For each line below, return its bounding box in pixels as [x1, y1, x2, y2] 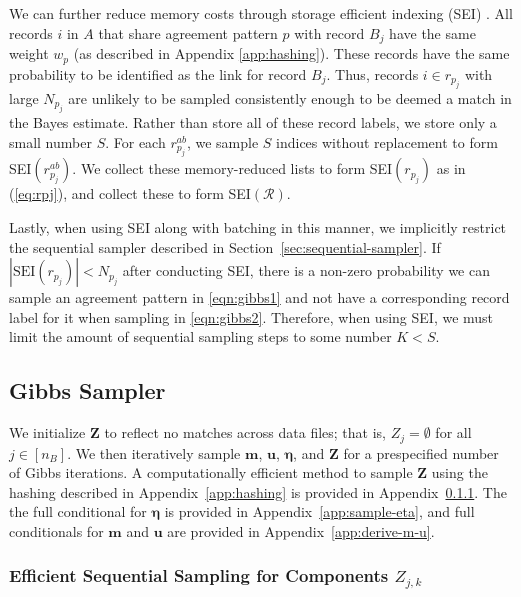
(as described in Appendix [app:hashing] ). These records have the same [73, 43, 510, 64]
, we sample [186, 131, 259, 152]
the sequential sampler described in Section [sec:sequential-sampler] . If [9, 236, 441, 257]
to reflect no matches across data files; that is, [104, 422, 386, 443]
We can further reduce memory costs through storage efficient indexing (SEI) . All [9, 3, 513, 23]
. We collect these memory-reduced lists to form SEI [72, 158, 393, 179]
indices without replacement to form [276, 131, 498, 152]
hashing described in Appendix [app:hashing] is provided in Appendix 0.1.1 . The [9, 481, 507, 502]
